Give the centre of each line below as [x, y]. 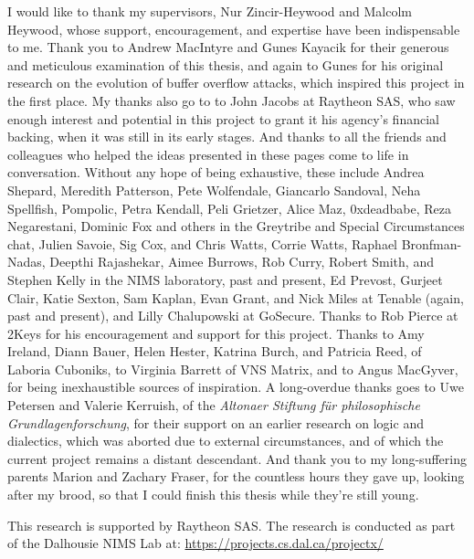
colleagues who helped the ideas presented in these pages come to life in [208, 154]
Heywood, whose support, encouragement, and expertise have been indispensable [234, 29]
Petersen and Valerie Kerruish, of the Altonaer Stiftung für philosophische [214, 405]
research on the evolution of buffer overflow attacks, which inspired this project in [236, 83]
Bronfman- [432, 243]
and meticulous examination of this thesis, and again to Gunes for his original [226, 64]
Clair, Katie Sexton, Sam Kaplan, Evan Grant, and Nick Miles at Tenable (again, [236, 297]
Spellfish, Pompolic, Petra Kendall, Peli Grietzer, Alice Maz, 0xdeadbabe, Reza [230, 208]
